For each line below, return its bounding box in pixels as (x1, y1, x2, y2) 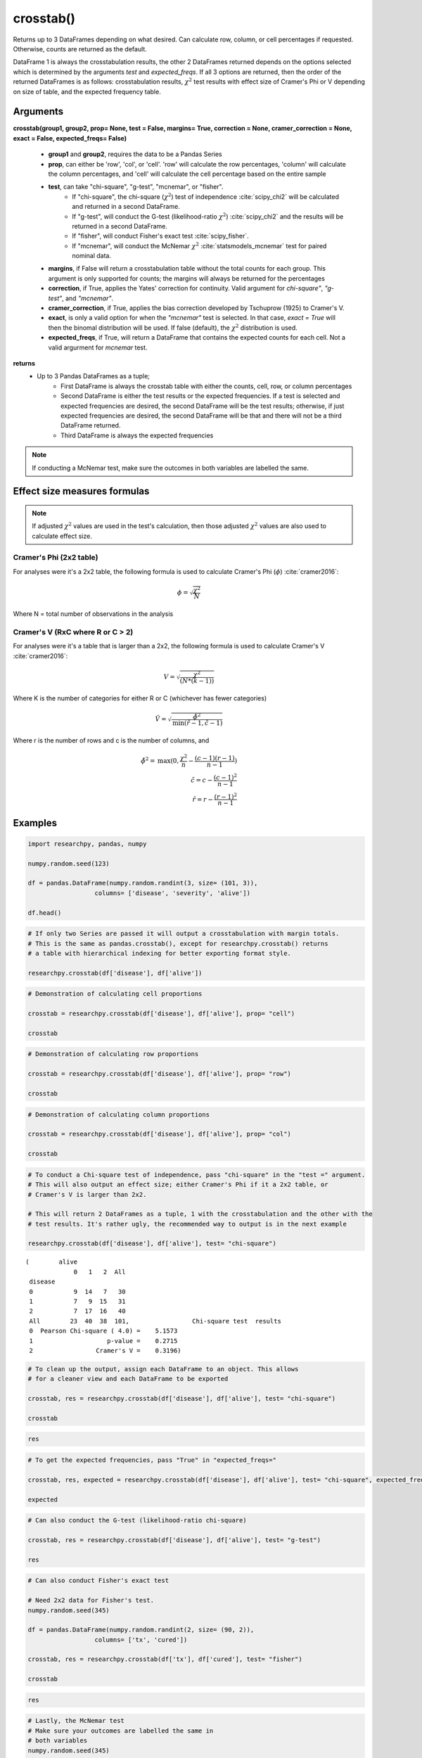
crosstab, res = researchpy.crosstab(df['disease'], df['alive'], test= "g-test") (27, 1536, 321, 1544)
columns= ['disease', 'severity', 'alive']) (94, 889, 251, 897)
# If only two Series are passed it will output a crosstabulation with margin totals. (27, 930, 340, 938)
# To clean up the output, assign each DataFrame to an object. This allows (27, 1365, 299, 1373)
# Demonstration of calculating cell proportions (27, 990, 203, 998)
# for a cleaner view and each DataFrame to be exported (27, 1375, 229, 1383)
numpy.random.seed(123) (27, 859, 110, 868)
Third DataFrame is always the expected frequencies (60, 431, 214, 440)
